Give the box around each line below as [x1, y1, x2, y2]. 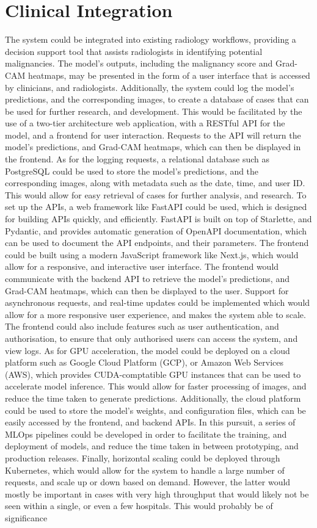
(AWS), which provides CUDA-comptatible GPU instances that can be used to [5, 367, 301, 380]
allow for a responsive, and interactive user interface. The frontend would [5, 260, 279, 273]
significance [5, 511, 48, 524]
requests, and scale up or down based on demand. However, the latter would [5, 476, 291, 488]
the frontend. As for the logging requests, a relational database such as [5, 153, 270, 165]
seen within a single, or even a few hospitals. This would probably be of [5, 499, 273, 512]
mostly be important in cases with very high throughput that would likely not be [5, 487, 309, 500]
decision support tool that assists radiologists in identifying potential [5, 45, 263, 57]
